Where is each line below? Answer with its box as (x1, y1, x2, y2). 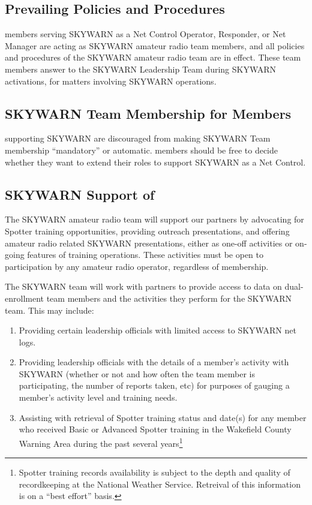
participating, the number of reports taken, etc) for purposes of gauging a (19, 379, 290, 392)
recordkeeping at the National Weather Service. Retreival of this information (19, 477, 301, 490)
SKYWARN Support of (5, 185, 155, 203)
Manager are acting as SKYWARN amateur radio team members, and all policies (5, 39, 305, 52)
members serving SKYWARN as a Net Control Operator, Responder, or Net (5, 28, 286, 40)
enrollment (5, 291, 44, 304)
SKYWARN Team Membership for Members (5, 104, 292, 122)
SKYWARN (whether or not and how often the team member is (19, 367, 255, 380)
